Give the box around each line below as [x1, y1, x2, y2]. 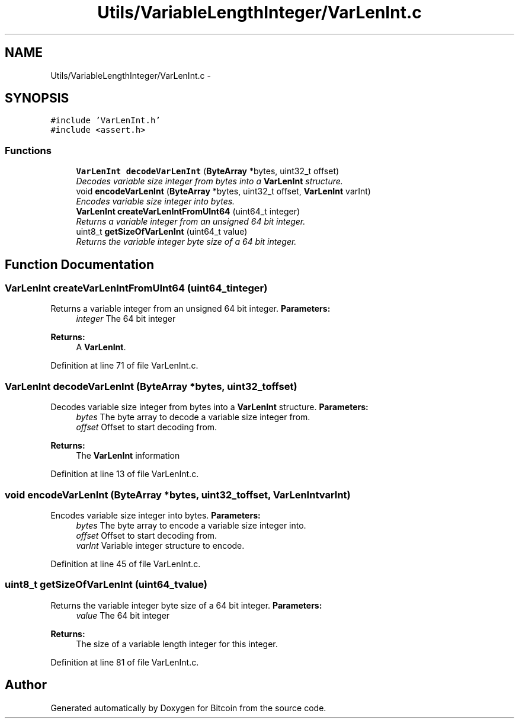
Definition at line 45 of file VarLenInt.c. [50, 558, 201, 569]
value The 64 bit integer [76, 610, 170, 620]
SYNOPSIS [5, 91, 69, 106]
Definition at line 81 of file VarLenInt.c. [50, 657, 199, 667]
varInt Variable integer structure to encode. [76, 540, 245, 551]
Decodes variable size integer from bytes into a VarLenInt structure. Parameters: [50, 402, 369, 412]
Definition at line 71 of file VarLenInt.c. [50, 360, 198, 371]
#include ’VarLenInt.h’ [50, 116, 161, 126]
